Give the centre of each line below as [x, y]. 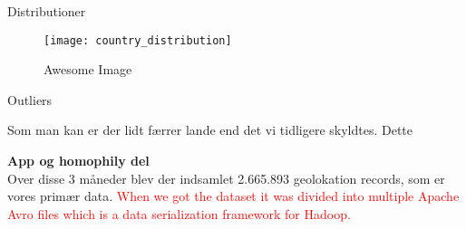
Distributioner [47, 11]
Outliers [30, 99]
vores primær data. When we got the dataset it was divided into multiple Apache [233, 196]
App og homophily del [78, 161]
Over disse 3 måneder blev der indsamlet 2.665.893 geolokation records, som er [226, 178]
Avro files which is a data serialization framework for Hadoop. [179, 213]
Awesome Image [88, 69]
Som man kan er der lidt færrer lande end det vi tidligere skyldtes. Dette [210, 130]
